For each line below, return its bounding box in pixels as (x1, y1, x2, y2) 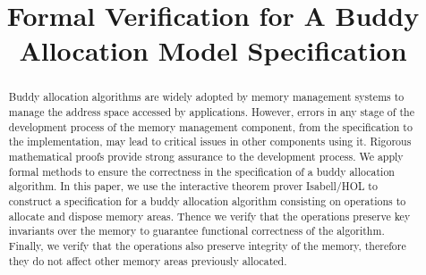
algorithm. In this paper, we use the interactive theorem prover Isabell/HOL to (8, 179, 378, 194)
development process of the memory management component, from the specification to (8, 119, 413, 134)
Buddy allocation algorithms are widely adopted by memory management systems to (8, 89, 405, 104)
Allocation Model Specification (19, 32, 407, 69)
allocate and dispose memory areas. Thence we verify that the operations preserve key (8, 208, 411, 223)
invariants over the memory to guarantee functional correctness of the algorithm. (8, 223, 385, 238)
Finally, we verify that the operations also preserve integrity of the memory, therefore (8, 237, 406, 253)
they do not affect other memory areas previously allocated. (8, 253, 287, 268)
